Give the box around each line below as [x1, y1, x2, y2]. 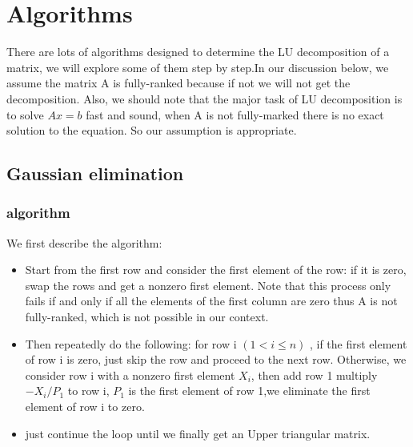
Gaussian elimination [6, 161, 184, 186]
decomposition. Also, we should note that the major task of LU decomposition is [6, 90, 403, 107]
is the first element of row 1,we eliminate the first [128, 382, 371, 399]
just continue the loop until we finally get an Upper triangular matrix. [25, 425, 371, 441]
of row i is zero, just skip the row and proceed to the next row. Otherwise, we [25, 351, 407, 368]
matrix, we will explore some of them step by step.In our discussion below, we [6, 58, 389, 75]
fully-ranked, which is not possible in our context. [25, 308, 269, 325]
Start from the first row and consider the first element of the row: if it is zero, [25, 261, 407, 278]
